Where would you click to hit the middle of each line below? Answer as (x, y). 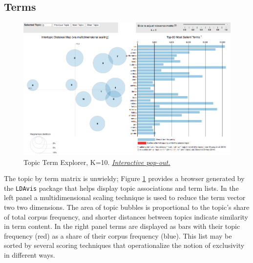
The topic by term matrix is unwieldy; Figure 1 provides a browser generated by (124, 178)
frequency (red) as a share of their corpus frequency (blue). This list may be (118, 235)
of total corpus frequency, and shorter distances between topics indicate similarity (126, 216)
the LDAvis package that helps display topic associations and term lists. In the (121, 188)
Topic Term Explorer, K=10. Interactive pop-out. (97, 162)
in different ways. (30, 254)
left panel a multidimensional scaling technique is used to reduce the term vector (125, 197)
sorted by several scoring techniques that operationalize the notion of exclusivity (124, 245)
